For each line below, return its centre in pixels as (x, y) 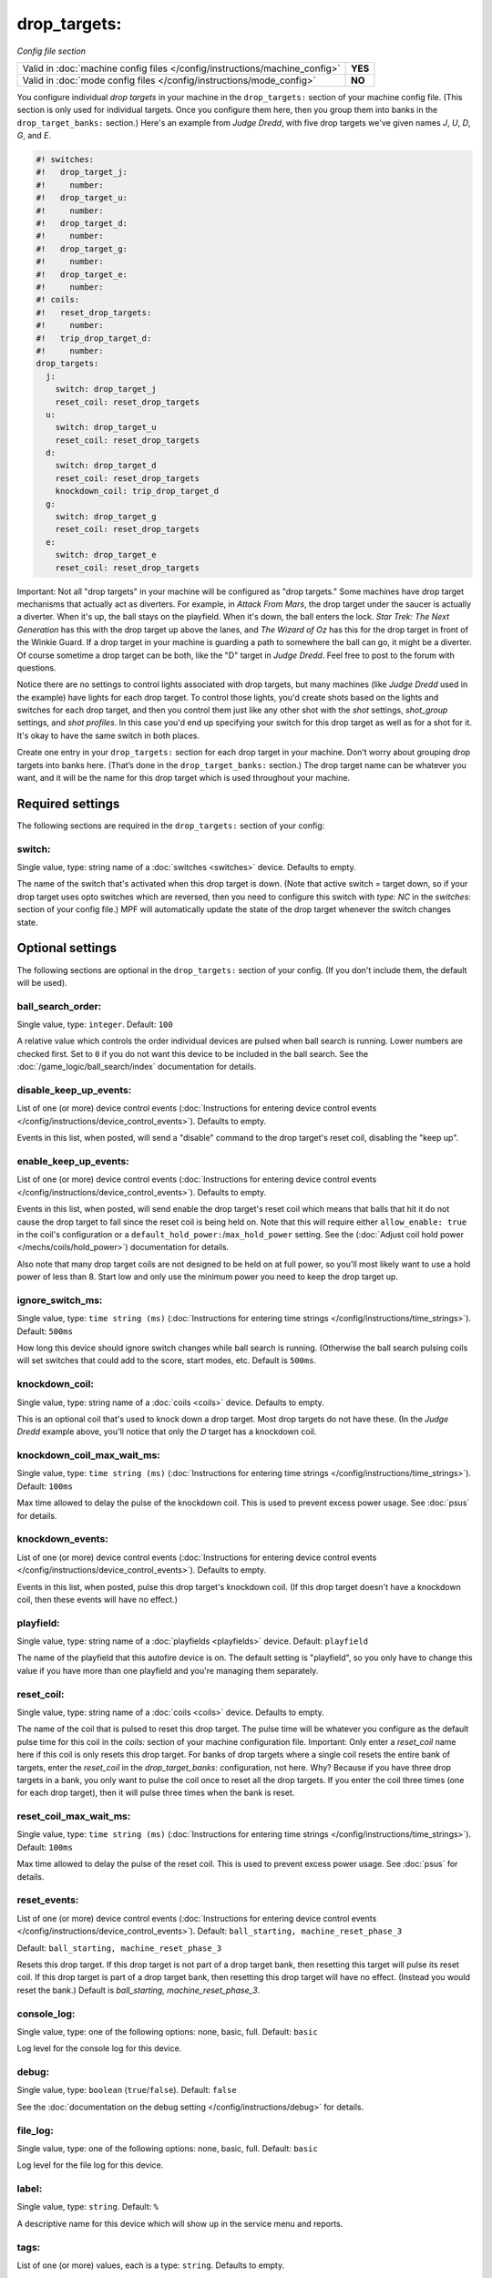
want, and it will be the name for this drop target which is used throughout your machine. (184, 778)
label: (30, 2189)
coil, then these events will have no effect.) (97, 1599)
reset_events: (48, 1900)
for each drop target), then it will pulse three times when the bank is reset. (156, 1793)
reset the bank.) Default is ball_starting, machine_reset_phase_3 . (138, 1990)
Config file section (51, 51)
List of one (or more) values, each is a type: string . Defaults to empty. (151, 2265)
